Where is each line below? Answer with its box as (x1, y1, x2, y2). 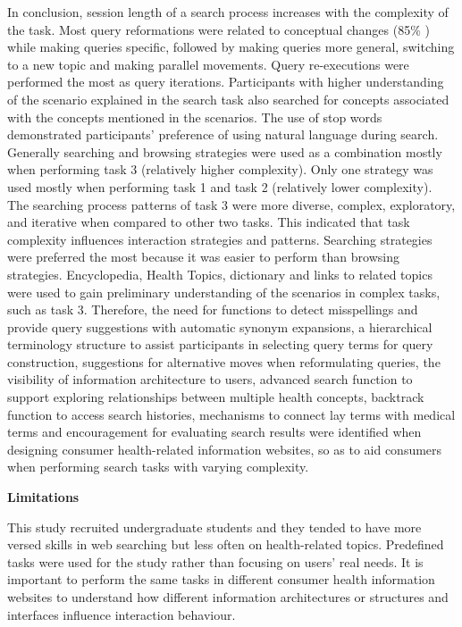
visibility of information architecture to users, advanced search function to (7, 370, 413, 389)
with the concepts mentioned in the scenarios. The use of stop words (7, 107, 382, 126)
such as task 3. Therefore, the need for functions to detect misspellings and (7, 300, 418, 319)
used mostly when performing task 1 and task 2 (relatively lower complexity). (7, 177, 433, 196)
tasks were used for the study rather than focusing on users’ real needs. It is (7, 552, 424, 571)
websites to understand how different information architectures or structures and (7, 588, 449, 606)
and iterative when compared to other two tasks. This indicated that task (7, 213, 410, 231)
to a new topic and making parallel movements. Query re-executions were (7, 54, 409, 73)
